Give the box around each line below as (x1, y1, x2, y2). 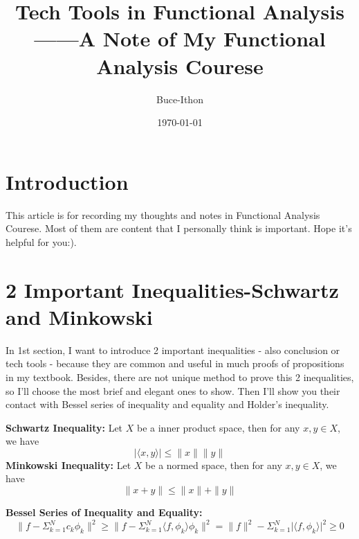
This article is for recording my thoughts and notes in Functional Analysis (6, 207, 320, 222)
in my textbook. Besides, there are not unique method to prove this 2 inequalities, (6, 369, 354, 384)
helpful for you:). (6, 234, 77, 249)
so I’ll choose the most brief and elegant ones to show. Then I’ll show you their (6, 383, 340, 398)
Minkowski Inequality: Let (6, 457, 131, 472)
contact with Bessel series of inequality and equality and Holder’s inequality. (6, 397, 329, 412)
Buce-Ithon (156, 91, 203, 106)
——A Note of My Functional (34, 24, 326, 53)
